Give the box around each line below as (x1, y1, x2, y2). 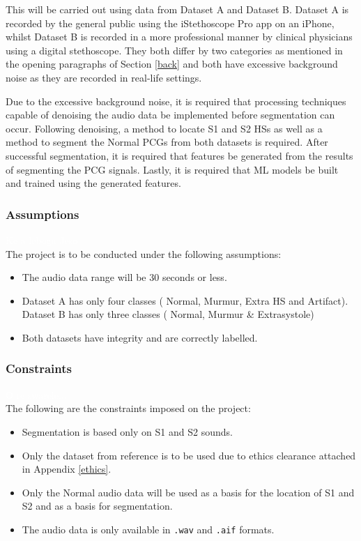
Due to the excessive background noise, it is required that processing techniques (6, 93, 346, 108)
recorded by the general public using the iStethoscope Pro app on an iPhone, (6, 15, 335, 30)
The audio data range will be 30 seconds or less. (22, 270, 227, 284)
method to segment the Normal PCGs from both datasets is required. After (6, 135, 328, 149)
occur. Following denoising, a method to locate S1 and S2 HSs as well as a (6, 121, 323, 135)
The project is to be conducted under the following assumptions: (6, 246, 282, 261)
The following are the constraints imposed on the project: (6, 401, 251, 416)
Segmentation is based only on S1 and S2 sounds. (22, 424, 233, 439)
